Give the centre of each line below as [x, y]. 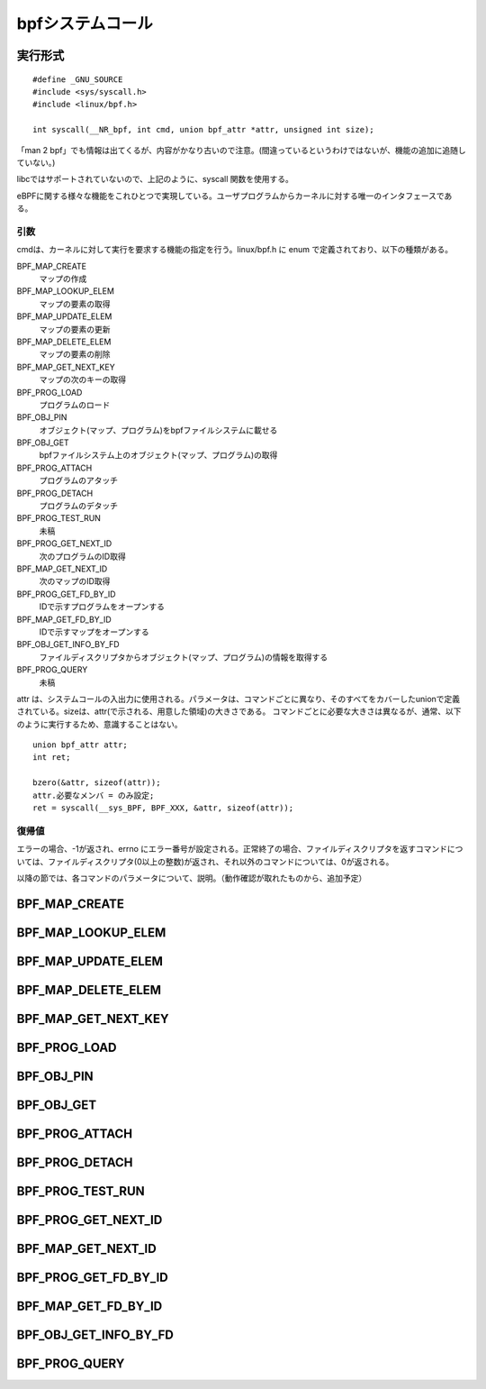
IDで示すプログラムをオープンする [102, 607]
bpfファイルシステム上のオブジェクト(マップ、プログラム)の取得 [158, 455]
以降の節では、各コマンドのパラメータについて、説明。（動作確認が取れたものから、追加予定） [192, 878]
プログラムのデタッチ [79, 506]
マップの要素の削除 [75, 354]
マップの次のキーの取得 [82, 379]
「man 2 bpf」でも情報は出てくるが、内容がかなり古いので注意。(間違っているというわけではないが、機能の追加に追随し [242, 150]
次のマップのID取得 [75, 581]
